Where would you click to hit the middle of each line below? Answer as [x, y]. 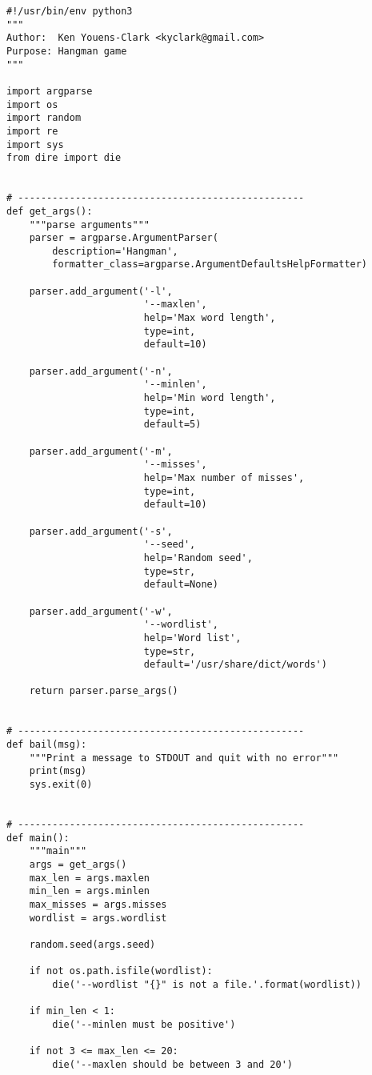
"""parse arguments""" [89, 225]
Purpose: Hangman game [67, 51]
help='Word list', [192, 638]
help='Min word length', [210, 398]
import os [32, 104]
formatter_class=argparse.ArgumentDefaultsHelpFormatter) [210, 265]
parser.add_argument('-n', [101, 371]
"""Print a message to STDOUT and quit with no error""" [184, 758]
